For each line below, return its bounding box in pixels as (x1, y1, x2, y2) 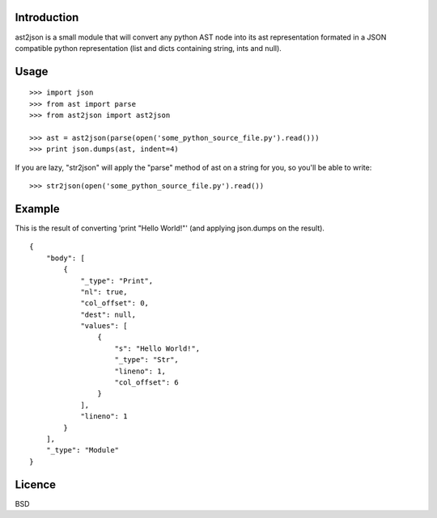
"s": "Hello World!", (114, 343, 201, 353)
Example (15, 202, 60, 216)
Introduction (15, 11, 79, 24)
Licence (15, 478, 57, 491)
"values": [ (80, 322, 128, 331)
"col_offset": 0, (80, 299, 150, 308)
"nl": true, (80, 287, 128, 297)
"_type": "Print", (80, 276, 154, 285)
